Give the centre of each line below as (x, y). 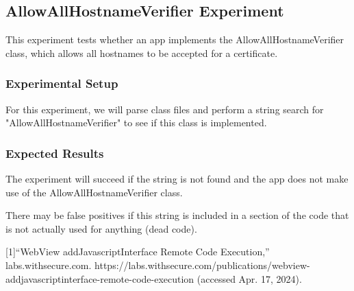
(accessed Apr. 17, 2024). (249, 278)
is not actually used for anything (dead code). (101, 228)
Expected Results (55, 153)
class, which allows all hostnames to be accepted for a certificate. (142, 53)
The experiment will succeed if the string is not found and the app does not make (177, 179)
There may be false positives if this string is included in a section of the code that (177, 215)
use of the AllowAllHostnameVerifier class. (94, 192)
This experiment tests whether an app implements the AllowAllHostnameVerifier (175, 39)
